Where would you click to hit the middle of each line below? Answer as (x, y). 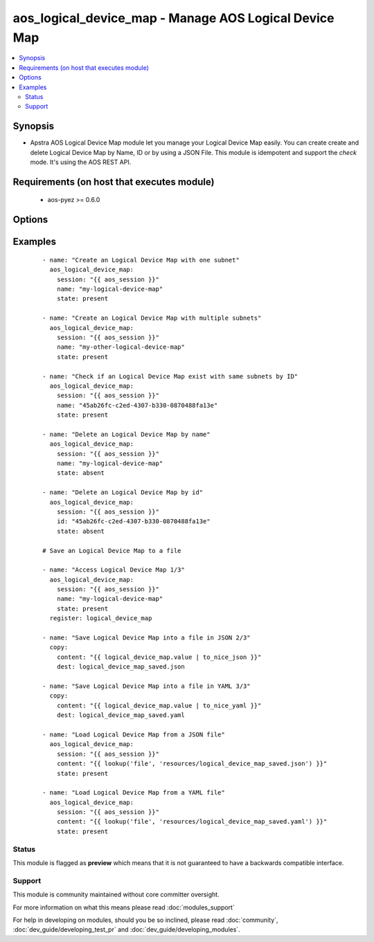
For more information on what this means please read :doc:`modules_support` (124, 907)
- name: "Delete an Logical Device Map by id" (123, 492)
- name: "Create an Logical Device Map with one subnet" (141, 260)
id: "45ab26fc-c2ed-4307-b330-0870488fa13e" (133, 522)
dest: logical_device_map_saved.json (121, 667)
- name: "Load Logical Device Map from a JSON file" (134, 734)
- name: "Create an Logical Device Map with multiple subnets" (152, 318)
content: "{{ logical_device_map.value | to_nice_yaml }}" (159, 705)
